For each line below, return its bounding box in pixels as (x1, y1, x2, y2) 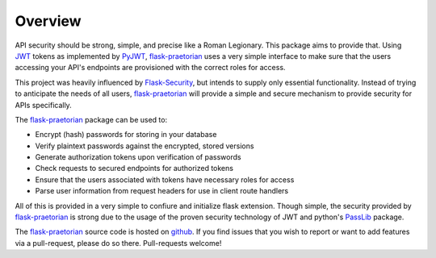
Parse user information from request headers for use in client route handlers (35, 186, 289, 196)
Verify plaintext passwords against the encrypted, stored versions (35, 141, 254, 151)
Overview (15, 12, 82, 30)
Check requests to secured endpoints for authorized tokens (35, 164, 234, 173)
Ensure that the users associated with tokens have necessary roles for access (35, 174, 295, 185)
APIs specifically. (15, 100, 72, 110)
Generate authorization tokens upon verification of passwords (35, 152, 241, 162)
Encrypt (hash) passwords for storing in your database (35, 130, 217, 139)
